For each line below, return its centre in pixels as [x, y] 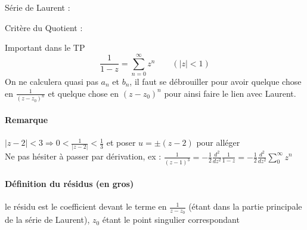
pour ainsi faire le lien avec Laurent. [230, 93]
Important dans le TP [45, 47]
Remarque [27, 119]
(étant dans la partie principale [245, 206]
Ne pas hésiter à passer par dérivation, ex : [83, 156]
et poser [121, 142]
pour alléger [218, 142]
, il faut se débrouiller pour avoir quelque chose [215, 81]
